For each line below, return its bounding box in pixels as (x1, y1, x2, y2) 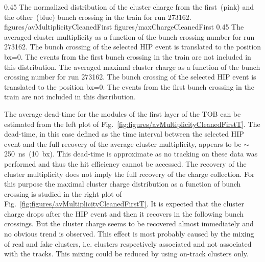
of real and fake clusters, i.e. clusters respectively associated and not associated (4, 238, 252, 249)
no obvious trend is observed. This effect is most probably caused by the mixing (4, 228, 254, 239)
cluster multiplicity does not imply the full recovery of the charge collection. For (4, 168, 255, 179)
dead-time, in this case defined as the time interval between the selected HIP (4, 128, 244, 139)
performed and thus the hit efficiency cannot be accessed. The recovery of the (4, 158, 247, 169)
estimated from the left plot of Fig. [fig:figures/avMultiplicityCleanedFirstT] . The (4, 118, 260, 129)
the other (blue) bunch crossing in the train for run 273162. (4, 11, 191, 22)
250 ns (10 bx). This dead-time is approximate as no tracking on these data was (4, 148, 258, 159)
